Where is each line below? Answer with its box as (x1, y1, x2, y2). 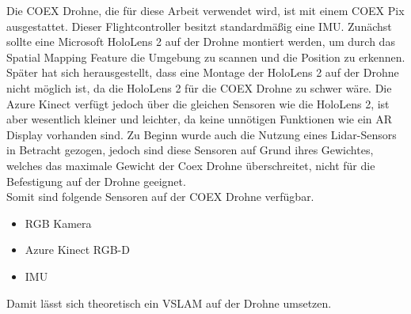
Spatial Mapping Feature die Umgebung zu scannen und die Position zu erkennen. (6, 48, 405, 65)
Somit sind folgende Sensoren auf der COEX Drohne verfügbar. (6, 188, 314, 205)
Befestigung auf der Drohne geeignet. (6, 172, 186, 189)
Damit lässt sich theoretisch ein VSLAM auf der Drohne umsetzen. (6, 294, 332, 311)
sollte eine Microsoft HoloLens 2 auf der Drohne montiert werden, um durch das (6, 33, 395, 50)
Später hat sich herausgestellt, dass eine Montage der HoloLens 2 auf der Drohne (6, 64, 399, 81)
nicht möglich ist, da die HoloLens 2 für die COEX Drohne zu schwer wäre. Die (6, 79, 392, 96)
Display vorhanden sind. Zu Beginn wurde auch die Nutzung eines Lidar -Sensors (6, 126, 397, 142)
